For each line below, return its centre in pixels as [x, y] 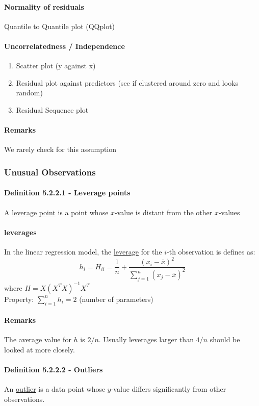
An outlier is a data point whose [55, 389]
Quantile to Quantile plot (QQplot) [60, 26]
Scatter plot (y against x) [56, 66]
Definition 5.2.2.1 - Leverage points [67, 193]
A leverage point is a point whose [56, 212]
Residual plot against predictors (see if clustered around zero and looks [127, 82]
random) [29, 93]
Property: [19, 299]
